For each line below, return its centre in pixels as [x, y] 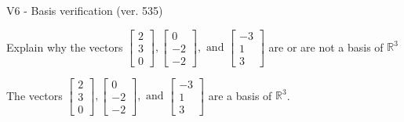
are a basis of [240, 95]
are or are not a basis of [326, 47]
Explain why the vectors [65, 47]
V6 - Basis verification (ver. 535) [85, 10]
